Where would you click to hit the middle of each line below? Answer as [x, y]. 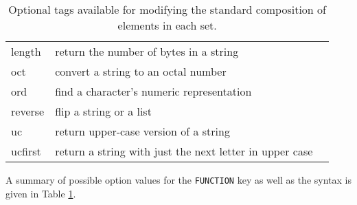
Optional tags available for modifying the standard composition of [167, 9]
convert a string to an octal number [141, 71]
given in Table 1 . [41, 193]
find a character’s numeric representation [153, 91]
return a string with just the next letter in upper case [184, 151]
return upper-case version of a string [142, 131]
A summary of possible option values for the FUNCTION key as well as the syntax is [178, 180]
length [26, 51]
